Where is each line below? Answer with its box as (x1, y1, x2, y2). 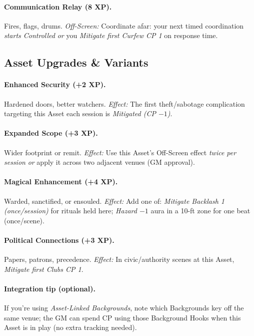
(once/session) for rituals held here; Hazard (4, 205, 137, 216)
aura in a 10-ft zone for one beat (150, 205, 250, 216)
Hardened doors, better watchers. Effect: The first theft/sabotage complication (4, 98, 245, 109)
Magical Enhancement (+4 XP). (4, 176, 118, 187)
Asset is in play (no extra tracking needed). (4, 322, 137, 332)
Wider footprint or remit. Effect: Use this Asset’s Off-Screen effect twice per (4, 147, 236, 157)
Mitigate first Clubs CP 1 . (4, 263, 83, 274)
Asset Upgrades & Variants (4, 55, 148, 70)
